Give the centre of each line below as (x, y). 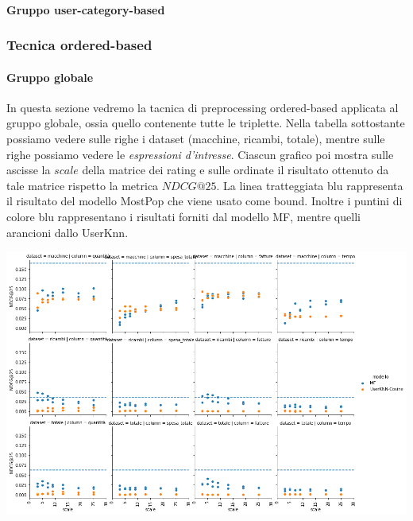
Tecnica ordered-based (79, 45)
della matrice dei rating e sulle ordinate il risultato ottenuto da (235, 170)
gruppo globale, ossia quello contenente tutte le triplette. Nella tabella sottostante (206, 123)
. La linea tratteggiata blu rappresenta (310, 185)
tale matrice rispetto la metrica (83, 185)
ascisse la (29, 170)
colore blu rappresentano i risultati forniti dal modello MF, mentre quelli (183, 216)
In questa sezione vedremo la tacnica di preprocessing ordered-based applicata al (203, 107)
